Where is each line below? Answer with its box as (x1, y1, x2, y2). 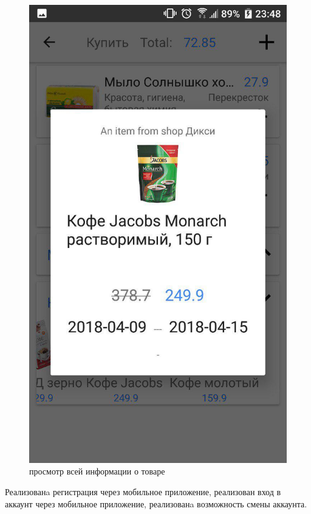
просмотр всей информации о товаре (29, 465, 165, 478)
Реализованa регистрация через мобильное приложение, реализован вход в (5, 485, 281, 498)
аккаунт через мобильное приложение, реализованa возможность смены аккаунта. (5, 497, 307, 510)
